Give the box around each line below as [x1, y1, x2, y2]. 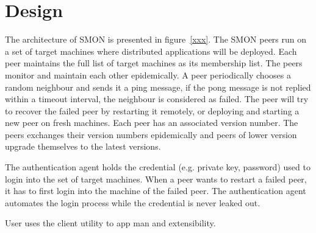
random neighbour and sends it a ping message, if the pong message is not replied [5, 80, 311, 93]
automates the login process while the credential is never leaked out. [5, 196, 260, 209]
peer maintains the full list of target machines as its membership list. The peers [5, 57, 303, 69]
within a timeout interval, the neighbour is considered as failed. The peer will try [5, 92, 309, 105]
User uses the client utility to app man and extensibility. [5, 217, 216, 229]
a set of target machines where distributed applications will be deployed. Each [5, 44, 297, 57]
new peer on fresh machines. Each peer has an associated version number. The [5, 116, 298, 129]
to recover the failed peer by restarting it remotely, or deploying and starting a [5, 104, 300, 117]
